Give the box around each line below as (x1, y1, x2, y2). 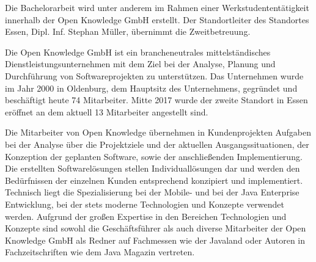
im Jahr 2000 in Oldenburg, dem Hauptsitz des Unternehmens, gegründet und (5, 81, 298, 94)
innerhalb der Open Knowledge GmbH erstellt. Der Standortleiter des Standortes (5, 13, 309, 26)
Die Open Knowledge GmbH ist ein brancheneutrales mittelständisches (5, 45, 271, 58)
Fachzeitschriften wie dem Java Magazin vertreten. (5, 246, 195, 258)
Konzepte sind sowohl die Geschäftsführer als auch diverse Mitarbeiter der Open (5, 222, 306, 235)
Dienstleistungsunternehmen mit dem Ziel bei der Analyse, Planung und (5, 57, 276, 70)
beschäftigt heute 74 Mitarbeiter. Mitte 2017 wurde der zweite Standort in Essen (5, 93, 308, 106)
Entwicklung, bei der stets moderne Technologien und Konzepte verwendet (5, 197, 285, 210)
